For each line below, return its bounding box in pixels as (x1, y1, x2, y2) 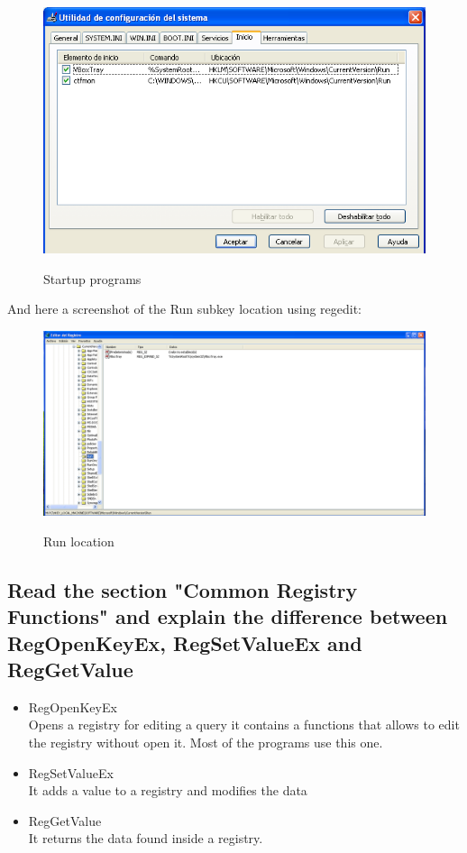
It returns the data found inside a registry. (28, 829, 263, 848)
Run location (43, 531, 114, 550)
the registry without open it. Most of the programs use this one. (28, 733, 383, 752)
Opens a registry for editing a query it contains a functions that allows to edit (28, 715, 460, 734)
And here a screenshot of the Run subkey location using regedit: (7, 299, 362, 318)
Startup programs (43, 269, 142, 288)
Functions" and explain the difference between (7, 602, 448, 630)
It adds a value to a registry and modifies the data (28, 781, 307, 800)
